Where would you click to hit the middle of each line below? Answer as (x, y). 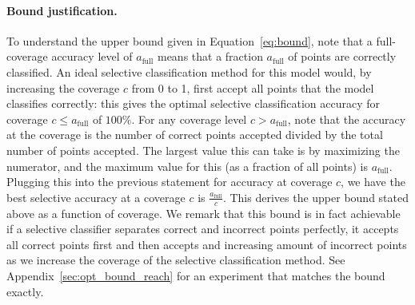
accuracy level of (92, 56)
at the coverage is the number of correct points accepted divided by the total (195, 135)
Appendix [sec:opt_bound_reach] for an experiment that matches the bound (196, 275)
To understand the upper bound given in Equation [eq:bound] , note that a (190, 40)
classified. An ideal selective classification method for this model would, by (189, 71)
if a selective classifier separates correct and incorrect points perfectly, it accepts (203, 229)
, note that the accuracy (347, 119)
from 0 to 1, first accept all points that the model (253, 87)
